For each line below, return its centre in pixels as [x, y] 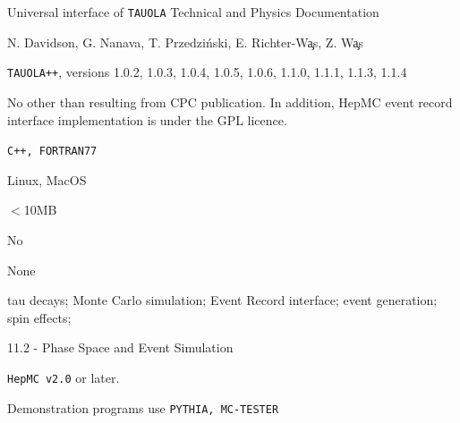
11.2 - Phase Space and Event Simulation [120, 347]
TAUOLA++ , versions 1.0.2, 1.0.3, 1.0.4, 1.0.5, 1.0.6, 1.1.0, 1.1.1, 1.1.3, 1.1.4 [207, 72]
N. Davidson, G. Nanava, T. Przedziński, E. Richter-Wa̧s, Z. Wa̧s [185, 42]
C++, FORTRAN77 [52, 152]
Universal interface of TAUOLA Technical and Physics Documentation [193, 12]
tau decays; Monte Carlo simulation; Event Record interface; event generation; [222, 300]
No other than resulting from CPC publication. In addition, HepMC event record [230, 102]
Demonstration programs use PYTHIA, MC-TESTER [143, 407]
